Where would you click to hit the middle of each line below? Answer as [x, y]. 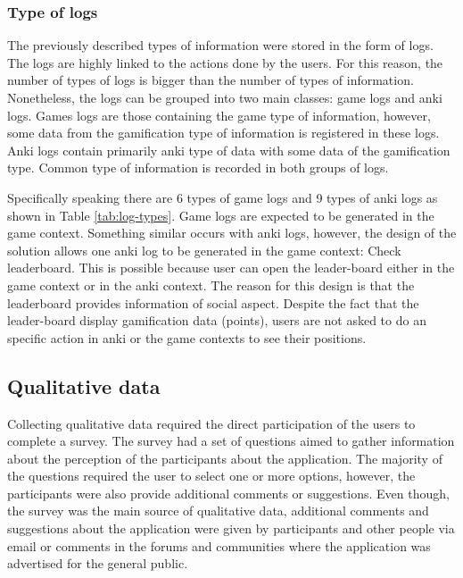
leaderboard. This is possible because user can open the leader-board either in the [231, 268]
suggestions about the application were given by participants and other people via [231, 528]
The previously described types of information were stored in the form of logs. [220, 45]
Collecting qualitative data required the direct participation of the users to [211, 423]
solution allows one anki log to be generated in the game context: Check [204, 250]
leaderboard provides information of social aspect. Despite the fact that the [213, 302]
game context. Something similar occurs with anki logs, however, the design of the [232, 233]
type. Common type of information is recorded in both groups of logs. [198, 168]
